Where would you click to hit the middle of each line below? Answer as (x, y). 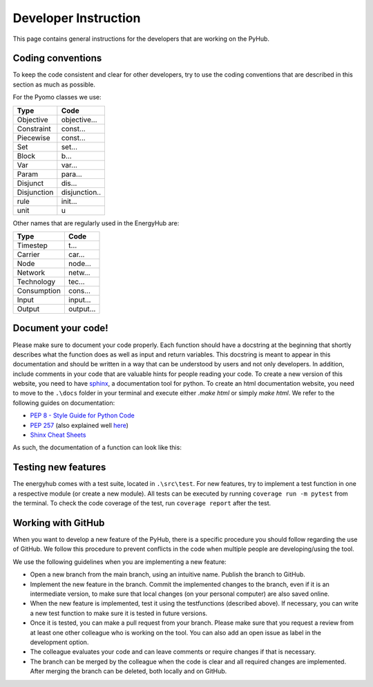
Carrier (29, 254)
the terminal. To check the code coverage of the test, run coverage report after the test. (142, 503)
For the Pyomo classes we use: (57, 97)
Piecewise (34, 138)
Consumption (39, 291)
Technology (36, 282)
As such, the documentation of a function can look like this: (97, 448)
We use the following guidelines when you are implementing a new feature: (120, 562)
